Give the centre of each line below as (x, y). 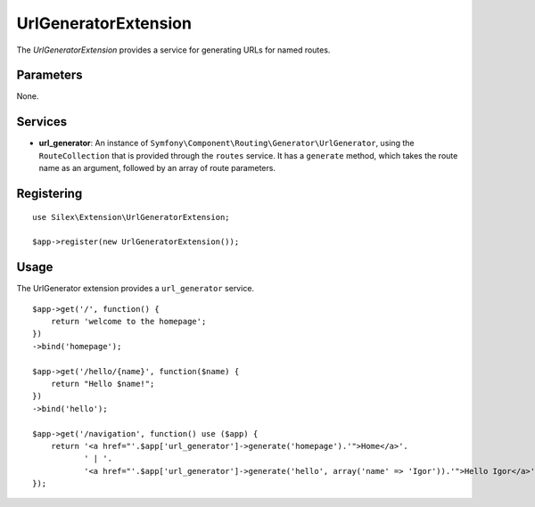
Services (42, 122)
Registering (49, 193)
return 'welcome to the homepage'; (128, 322)
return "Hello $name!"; (103, 384)
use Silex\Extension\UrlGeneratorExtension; (132, 217)
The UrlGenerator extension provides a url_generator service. (135, 289)
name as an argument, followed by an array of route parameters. (157, 168)
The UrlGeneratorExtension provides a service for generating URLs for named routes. (173, 50)
